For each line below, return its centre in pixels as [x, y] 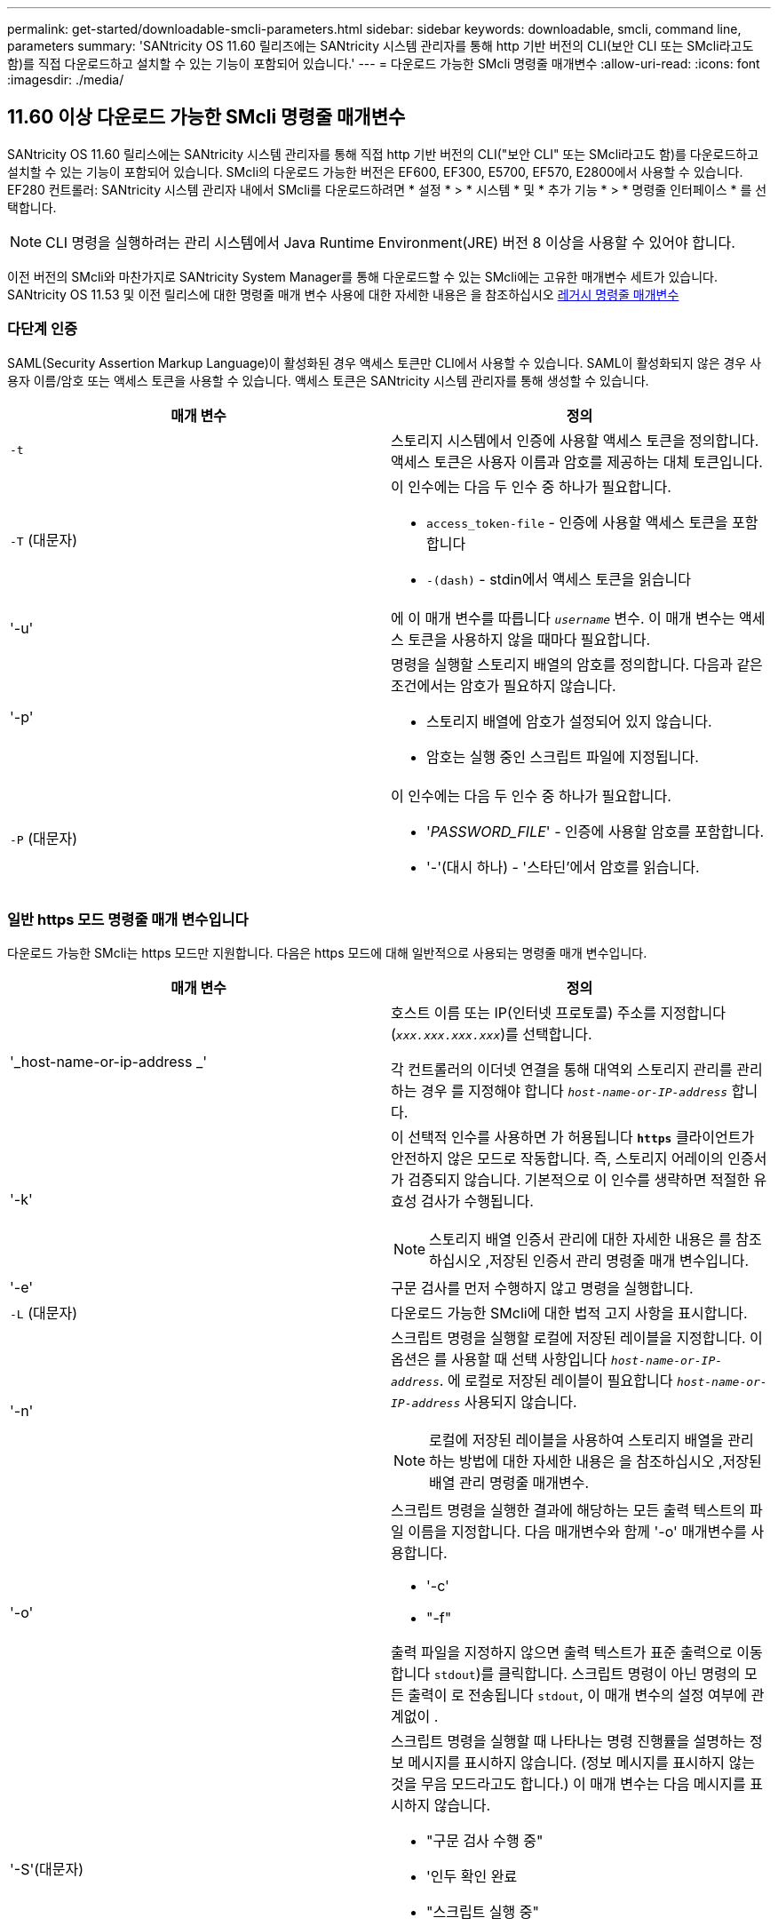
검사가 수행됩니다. [477, 1202]
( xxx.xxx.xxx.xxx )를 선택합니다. [492, 1035]
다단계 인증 [43, 329]
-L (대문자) [44, 1313]
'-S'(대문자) [47, 1870]
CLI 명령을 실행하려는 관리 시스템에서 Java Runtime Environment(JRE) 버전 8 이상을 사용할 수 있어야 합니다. [390, 242]
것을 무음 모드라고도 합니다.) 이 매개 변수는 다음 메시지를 [568, 1784]
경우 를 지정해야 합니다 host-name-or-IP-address [574, 1091]
